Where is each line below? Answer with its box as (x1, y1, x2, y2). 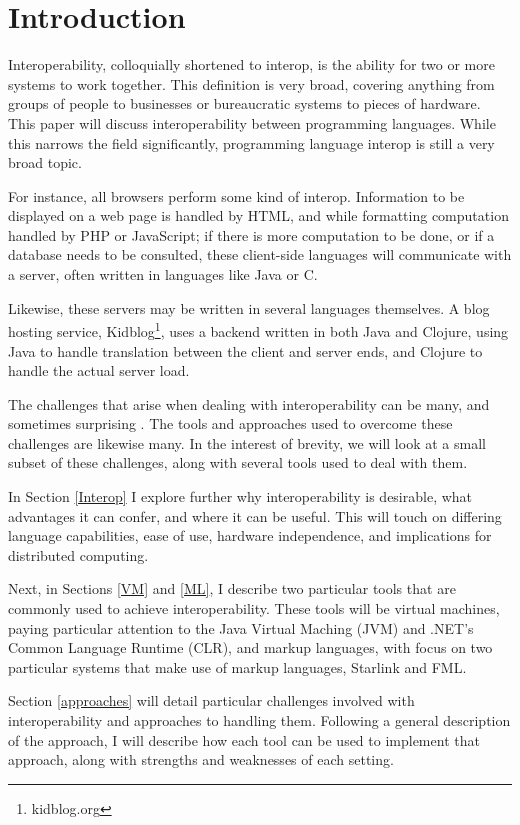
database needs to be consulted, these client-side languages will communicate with (8, 244, 512, 265)
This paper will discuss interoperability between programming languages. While (8, 112, 496, 133)
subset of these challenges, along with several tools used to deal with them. (8, 452, 468, 473)
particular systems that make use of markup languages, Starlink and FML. (8, 656, 467, 677)
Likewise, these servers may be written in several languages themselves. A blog (8, 297, 490, 318)
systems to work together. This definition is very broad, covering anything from (8, 73, 495, 94)
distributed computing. (8, 544, 149, 565)
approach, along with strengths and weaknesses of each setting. (8, 749, 394, 770)
